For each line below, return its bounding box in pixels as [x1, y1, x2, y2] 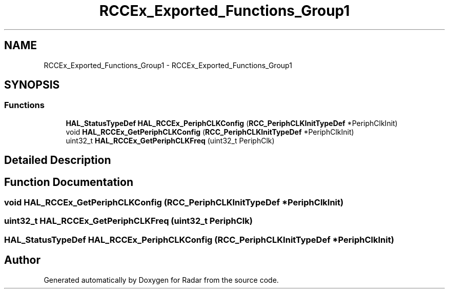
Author [4, 254, 40, 267]
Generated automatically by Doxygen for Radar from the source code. [44, 275, 279, 284]
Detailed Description [4, 154, 111, 167]
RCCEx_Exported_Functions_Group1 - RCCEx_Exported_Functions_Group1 [44, 60, 292, 70]
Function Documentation [4, 175, 133, 189]
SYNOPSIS [4, 78, 60, 92]
